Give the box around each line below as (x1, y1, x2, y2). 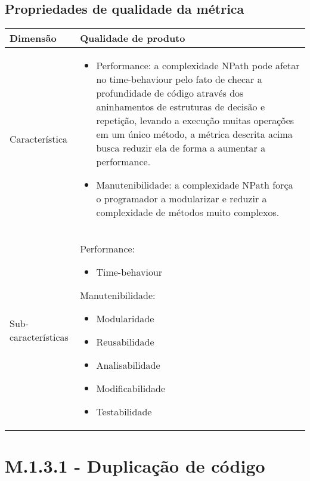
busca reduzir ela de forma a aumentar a (96, 141, 266, 155)
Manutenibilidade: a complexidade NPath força (96, 178, 293, 192)
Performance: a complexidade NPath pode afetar (96, 58, 300, 73)
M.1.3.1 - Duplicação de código (5, 454, 265, 478)
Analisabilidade (96, 358, 160, 372)
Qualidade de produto (80, 31, 185, 45)
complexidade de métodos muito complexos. (96, 205, 280, 220)
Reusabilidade (96, 335, 154, 349)
